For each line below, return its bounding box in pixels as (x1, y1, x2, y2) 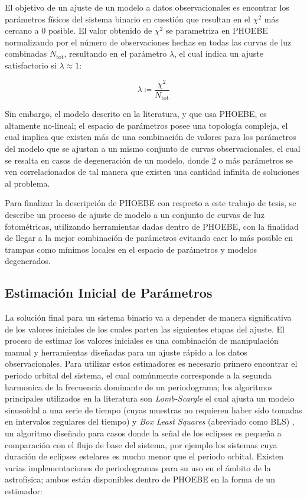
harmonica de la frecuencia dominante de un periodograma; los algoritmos (5, 380, 273, 393)
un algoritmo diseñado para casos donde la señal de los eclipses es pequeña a (5, 427, 282, 439)
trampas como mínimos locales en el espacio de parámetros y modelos (5, 243, 257, 255)
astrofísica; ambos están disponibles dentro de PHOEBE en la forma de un (5, 473, 275, 485)
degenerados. (5, 255, 51, 267)
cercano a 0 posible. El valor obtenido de (5, 24, 152, 37)
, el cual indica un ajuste (174, 47, 263, 60)
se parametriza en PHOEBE (166, 24, 268, 37)
